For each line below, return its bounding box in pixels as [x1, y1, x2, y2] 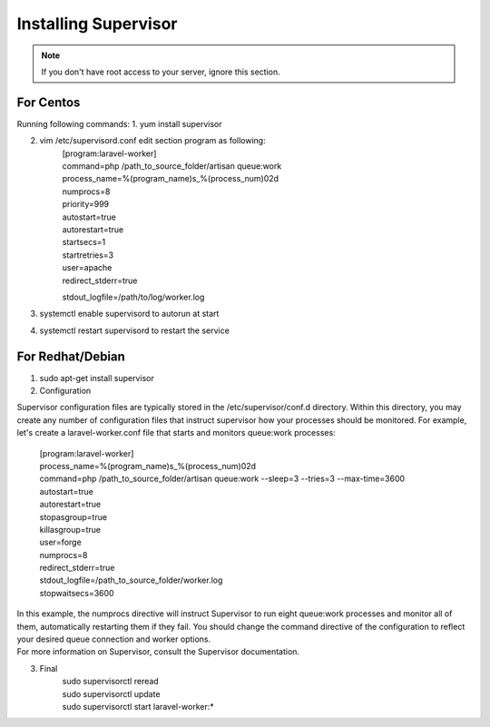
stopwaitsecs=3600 [39, 587, 114, 598]
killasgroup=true [39, 524, 102, 535]
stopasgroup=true [39, 511, 108, 522]
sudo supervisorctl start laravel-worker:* [62, 701, 215, 712]
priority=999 [62, 199, 110, 210]
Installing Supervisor [16, 14, 178, 34]
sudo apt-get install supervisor [39, 372, 154, 383]
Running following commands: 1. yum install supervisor [16, 118, 222, 129]
